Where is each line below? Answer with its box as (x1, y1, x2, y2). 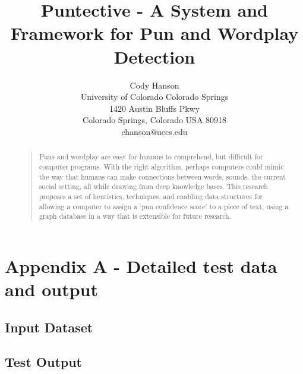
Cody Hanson (130, 78, 179, 91)
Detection (113, 44, 195, 68)
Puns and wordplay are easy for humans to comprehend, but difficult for (39, 152, 263, 162)
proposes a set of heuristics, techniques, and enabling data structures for (39, 191, 263, 201)
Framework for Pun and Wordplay (10, 21, 299, 45)
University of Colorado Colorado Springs (80, 90, 229, 103)
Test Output (5, 353, 82, 371)
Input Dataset (5, 318, 93, 336)
